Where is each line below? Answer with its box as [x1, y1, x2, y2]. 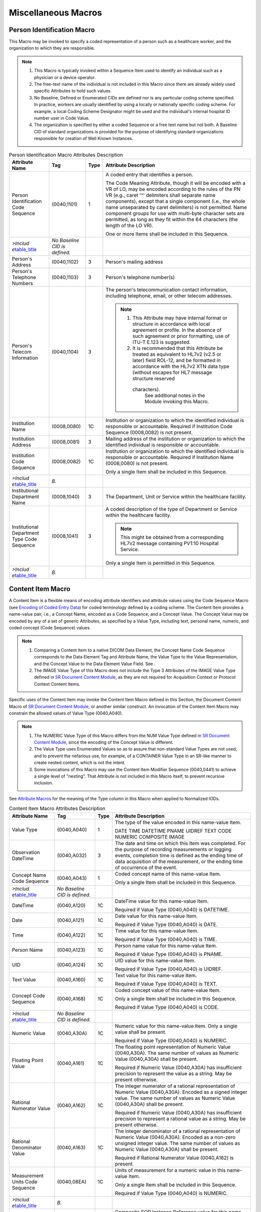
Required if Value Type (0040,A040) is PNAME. [115, 951, 223, 957]
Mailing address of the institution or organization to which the [105, 435, 246, 442]
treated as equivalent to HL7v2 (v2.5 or [132, 351, 222, 357]
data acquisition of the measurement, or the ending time [115, 858, 243, 865]
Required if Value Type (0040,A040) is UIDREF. [115, 965, 222, 972]
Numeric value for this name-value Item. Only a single [115, 1022, 238, 1029]
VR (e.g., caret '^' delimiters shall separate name [105, 191, 216, 198]
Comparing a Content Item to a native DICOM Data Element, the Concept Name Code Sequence [34, 647, 225, 653]
